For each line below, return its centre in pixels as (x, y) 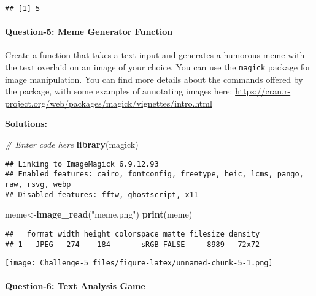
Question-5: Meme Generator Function (89, 32)
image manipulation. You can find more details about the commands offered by (154, 79)
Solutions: (26, 123)
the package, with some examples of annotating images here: (119, 91)
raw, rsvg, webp (38, 184)
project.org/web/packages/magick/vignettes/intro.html (109, 103)
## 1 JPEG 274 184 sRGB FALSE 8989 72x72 (133, 244)
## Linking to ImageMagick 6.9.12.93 (82, 164)
